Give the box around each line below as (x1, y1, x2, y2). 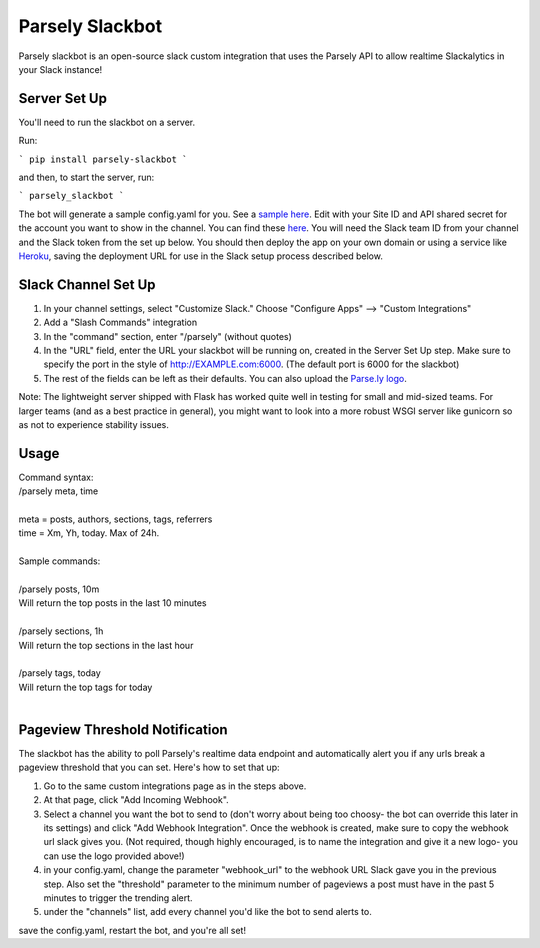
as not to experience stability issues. (18, 419, 170, 430)
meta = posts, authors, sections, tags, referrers (18, 513, 213, 525)
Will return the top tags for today (18, 681, 153, 693)
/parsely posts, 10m (18, 583, 100, 595)
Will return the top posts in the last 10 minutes (18, 597, 207, 609)
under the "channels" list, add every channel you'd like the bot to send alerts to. (43, 906, 372, 918)
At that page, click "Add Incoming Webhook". (43, 794, 229, 806)
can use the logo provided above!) (43, 850, 185, 862)
